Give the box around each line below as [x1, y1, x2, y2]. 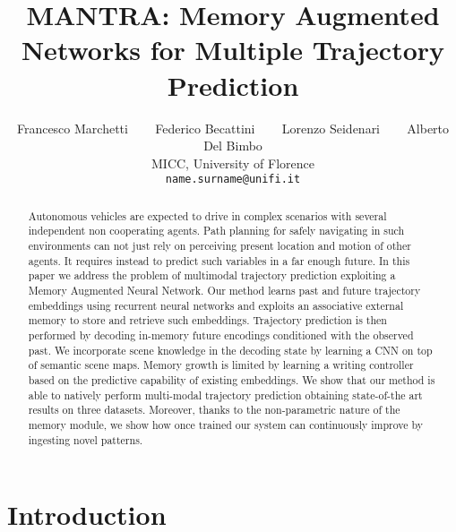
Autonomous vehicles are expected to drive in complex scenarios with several [28, 208, 387, 223]
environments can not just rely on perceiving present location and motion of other [28, 238, 411, 253]
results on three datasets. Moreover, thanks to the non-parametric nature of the [28, 402, 400, 417]
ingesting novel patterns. [28, 432, 143, 447]
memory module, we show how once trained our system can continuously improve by [28, 416, 424, 432]
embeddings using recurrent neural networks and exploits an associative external [28, 297, 404, 313]
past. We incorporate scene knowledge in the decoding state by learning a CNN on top [28, 342, 433, 357]
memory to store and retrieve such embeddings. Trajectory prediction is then [28, 313, 387, 328]
